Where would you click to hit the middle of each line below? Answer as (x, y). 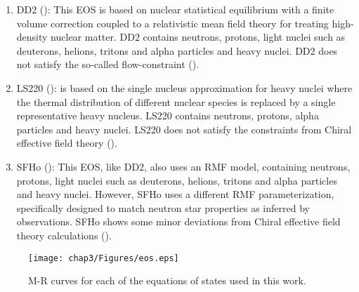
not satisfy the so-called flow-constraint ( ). (108, 64)
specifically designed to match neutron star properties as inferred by (163, 207)
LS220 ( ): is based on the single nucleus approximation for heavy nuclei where (184, 87)
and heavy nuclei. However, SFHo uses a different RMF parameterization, (175, 194)
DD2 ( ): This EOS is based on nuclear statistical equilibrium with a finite (175, 9)
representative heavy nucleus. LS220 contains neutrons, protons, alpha (168, 115)
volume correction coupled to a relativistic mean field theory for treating (172, 23)
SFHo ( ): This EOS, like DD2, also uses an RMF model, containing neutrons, (183, 166)
